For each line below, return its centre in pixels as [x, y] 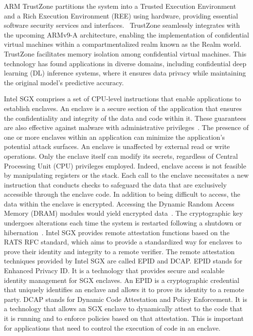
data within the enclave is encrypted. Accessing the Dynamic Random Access [119, 203]
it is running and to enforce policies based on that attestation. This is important [124, 318]
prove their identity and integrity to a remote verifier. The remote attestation [119, 251]
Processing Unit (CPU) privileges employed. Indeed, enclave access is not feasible [125, 165]
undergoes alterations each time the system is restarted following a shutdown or [123, 223]
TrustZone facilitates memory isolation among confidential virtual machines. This [125, 53]
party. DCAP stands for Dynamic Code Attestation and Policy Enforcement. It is [126, 299]
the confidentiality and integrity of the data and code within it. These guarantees [125, 118]
